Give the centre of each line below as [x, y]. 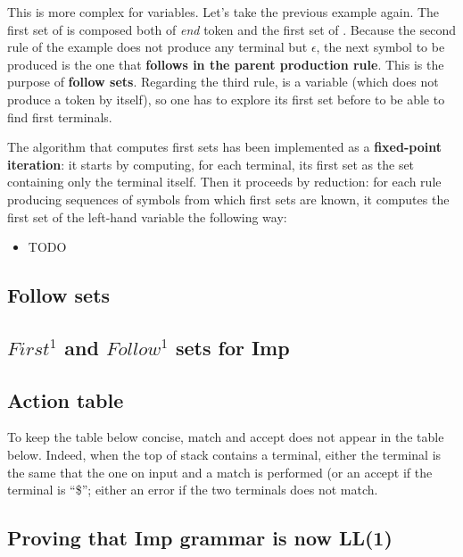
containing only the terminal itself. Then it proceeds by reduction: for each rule [224, 182]
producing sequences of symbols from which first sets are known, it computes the [228, 199]
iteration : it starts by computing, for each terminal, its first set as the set [211, 164]
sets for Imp [232, 347]
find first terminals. [60, 116]
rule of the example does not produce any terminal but [157, 47]
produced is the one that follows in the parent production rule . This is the [226, 64]
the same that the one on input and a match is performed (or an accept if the [220, 472]
